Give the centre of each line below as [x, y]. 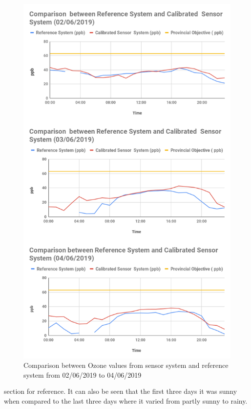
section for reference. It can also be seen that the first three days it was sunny [121, 391]
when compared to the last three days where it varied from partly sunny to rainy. [126, 401]
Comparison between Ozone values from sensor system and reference [126, 365]
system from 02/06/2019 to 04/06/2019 [83, 374]
